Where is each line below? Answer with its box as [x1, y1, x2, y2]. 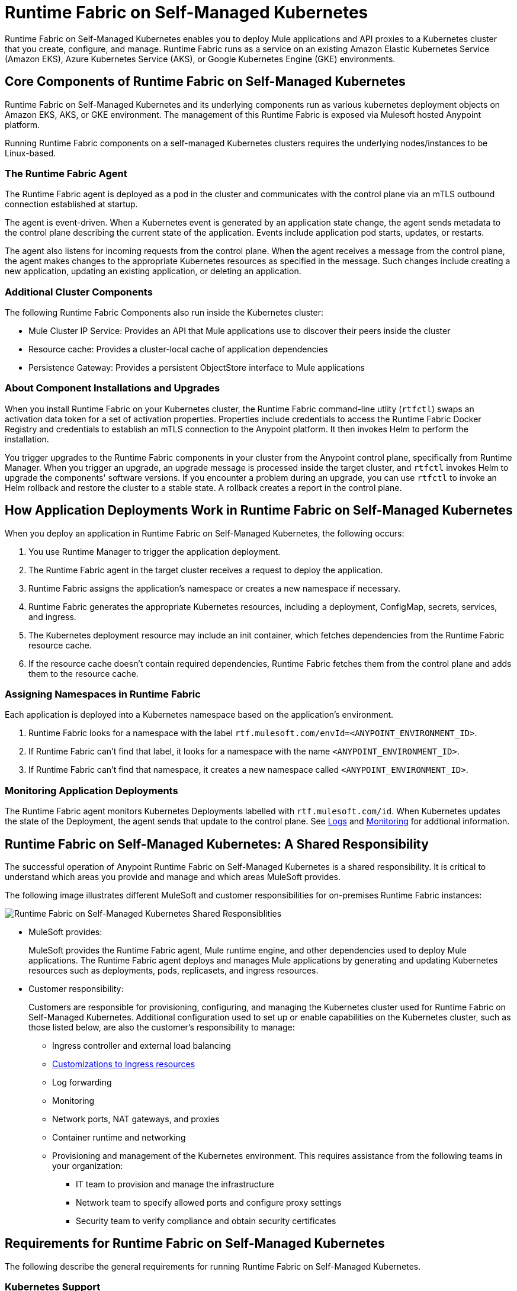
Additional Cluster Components [5, 285, 153, 298]
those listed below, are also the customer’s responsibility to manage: [28, 1022, 295, 1033]
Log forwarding [52, 1077, 112, 1088]
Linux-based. [5, 147, 56, 158]
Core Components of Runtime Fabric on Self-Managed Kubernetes [5, 74, 406, 89]
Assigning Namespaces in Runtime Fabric [5, 688, 201, 701]
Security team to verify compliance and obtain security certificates [76, 1216, 336, 1226]
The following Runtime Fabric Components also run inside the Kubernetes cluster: [5, 307, 324, 318]
